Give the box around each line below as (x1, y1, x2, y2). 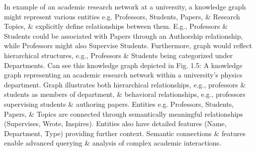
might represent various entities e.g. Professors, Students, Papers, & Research (4, 11, 240, 21)
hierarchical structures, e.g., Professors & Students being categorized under (4, 50, 233, 60)
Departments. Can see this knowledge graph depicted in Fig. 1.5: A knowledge (4, 60, 243, 70)
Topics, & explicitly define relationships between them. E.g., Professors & (4, 21, 228, 31)
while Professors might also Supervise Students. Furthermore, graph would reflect (4, 40, 252, 51)
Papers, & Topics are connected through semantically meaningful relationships (4, 108, 243, 119)
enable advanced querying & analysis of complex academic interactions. (4, 138, 222, 148)
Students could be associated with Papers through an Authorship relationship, (4, 30, 243, 41)
